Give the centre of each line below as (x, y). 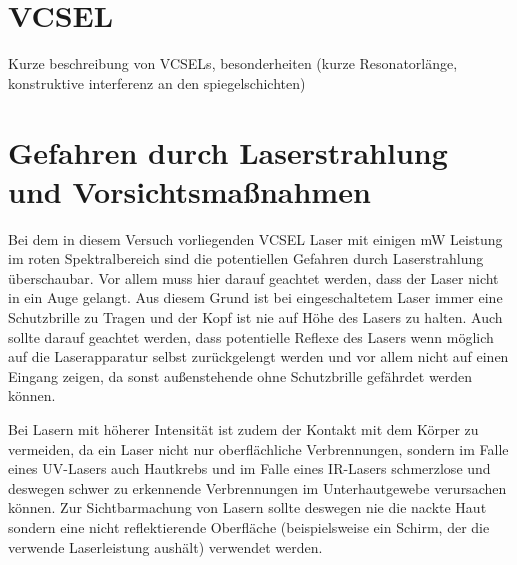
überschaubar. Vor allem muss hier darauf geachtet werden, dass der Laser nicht (253, 277)
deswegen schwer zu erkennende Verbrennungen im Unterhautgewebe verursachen (257, 487)
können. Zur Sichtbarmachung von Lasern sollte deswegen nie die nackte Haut (247, 507)
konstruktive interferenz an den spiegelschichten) (157, 82)
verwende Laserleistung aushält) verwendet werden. (165, 546)
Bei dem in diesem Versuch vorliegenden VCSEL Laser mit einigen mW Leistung (255, 238)
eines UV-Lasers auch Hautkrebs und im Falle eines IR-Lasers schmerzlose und (249, 468)
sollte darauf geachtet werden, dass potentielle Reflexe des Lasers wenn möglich (251, 336)
